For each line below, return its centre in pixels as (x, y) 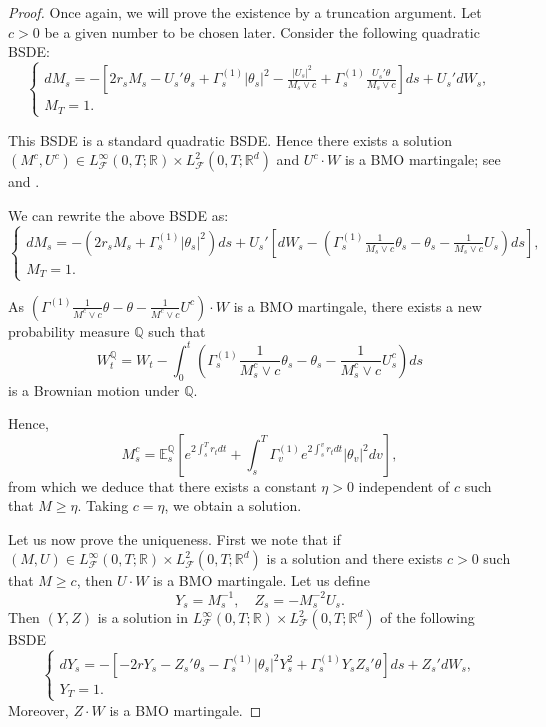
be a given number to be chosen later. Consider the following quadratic (262, 31)
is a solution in (143, 617)
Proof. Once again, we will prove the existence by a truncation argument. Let (245, 12)
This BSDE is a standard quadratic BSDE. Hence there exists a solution (230, 139)
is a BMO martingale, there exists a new (357, 305)
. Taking (103, 505)
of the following (427, 617)
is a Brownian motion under (94, 389)
